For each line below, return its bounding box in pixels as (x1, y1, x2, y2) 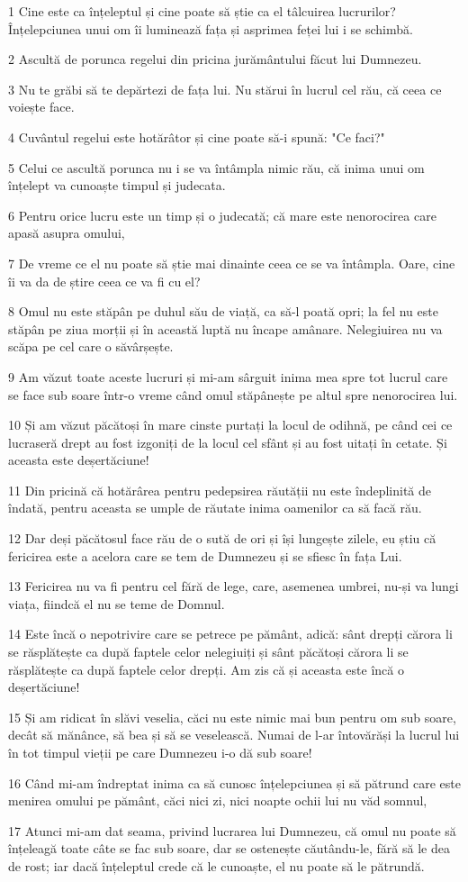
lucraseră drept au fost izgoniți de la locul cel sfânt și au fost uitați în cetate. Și (8, 432, 447, 451)
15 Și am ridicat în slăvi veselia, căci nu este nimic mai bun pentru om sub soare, (8, 707, 456, 726)
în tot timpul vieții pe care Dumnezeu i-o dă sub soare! (8, 743, 312, 761)
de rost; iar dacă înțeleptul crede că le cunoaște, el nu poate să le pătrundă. (8, 856, 425, 875)
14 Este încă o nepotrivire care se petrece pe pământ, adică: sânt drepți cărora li (8, 624, 453, 643)
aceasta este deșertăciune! (8, 450, 149, 469)
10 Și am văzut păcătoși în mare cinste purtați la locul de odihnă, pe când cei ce (8, 415, 453, 434)
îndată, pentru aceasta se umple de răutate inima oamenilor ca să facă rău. (8, 498, 422, 517)
